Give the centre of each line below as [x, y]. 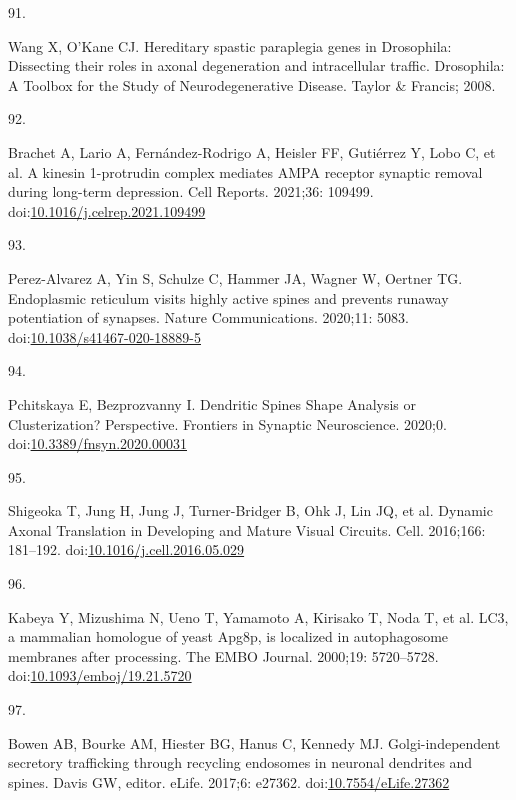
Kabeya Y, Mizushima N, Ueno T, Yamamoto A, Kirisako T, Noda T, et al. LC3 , [258, 616]
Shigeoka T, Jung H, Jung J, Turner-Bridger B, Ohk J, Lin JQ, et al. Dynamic [250, 510]
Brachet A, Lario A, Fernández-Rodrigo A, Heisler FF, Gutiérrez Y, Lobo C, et [252, 151]
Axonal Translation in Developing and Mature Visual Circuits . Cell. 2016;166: [247, 529]
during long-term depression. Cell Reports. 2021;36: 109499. [191, 191]
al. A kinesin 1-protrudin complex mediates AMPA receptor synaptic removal [245, 171]
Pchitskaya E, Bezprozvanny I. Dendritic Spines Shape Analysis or [212, 403]
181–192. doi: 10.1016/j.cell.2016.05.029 [126, 549]
